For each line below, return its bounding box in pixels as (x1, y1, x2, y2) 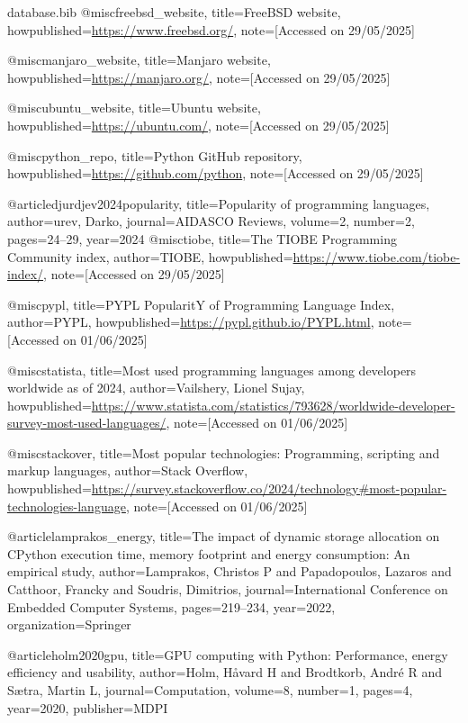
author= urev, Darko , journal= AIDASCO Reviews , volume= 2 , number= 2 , (7, 212, 415, 230)
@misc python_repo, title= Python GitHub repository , (7, 146, 302, 165)
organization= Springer (7, 615, 131, 634)
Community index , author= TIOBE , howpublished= (7, 247, 293, 266)
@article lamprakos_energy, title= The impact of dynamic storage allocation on (7, 527, 440, 546)
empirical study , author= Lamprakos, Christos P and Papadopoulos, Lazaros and (7, 562, 452, 581)
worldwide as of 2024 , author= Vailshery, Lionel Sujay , (7, 378, 305, 397)
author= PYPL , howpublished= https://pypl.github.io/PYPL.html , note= (7, 312, 412, 331)
